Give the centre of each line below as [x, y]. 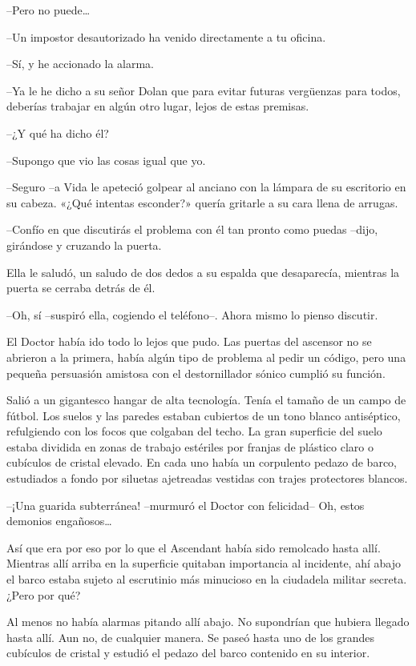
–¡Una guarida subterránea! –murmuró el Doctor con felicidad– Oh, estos [186, 505]
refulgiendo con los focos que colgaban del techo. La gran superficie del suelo [194, 431]
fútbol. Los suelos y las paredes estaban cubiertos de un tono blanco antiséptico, [204, 415]
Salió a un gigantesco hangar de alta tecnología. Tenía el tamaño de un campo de [206, 400]
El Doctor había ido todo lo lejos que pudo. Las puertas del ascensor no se [189, 341]
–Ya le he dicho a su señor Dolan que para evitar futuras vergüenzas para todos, [204, 90]
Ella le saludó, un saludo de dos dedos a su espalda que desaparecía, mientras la [203, 272]
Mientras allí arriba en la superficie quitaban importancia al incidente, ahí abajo [204, 563]
